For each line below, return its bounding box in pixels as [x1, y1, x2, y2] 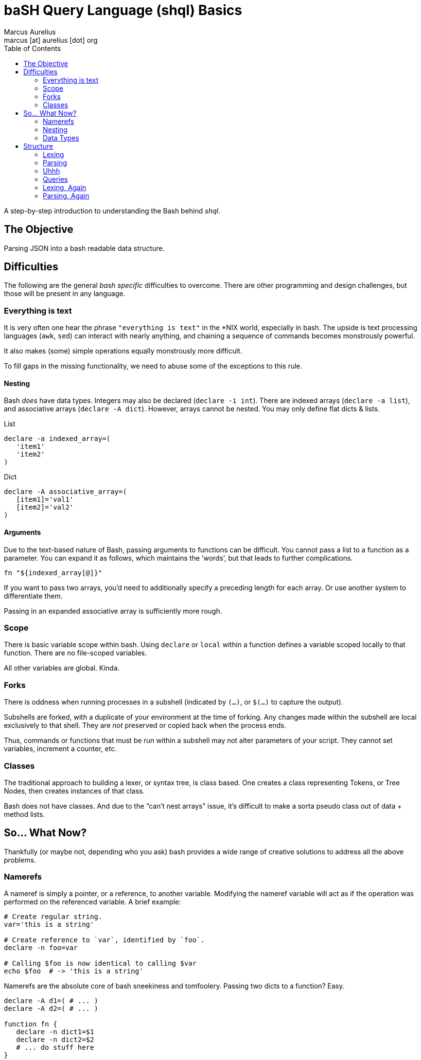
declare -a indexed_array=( [4, 435, 111, 443]
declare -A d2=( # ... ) [4, 1005, 98, 1013]
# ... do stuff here [16, 1043, 94, 1052]
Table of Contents [4, 44, 61, 53]
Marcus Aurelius [4, 27, 56, 36]
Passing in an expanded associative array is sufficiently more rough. [4, 606, 222, 615]
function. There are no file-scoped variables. [4, 649, 147, 657]
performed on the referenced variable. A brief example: [4, 898, 181, 906]
